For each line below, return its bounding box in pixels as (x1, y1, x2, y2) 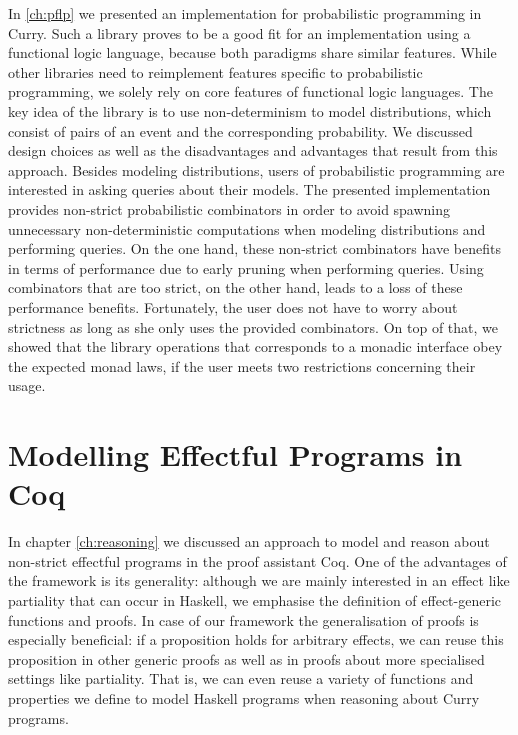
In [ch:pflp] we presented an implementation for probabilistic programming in (8, 3, 482, 23)
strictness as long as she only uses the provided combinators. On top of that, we (8, 316, 498, 337)
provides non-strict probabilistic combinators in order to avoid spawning (8, 198, 451, 219)
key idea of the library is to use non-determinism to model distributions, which (8, 100, 492, 121)
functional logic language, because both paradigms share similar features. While (8, 42, 497, 63)
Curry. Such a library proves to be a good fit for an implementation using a (8, 22, 471, 43)
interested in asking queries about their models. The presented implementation (8, 179, 491, 200)
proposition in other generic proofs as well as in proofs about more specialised (8, 648, 485, 669)
